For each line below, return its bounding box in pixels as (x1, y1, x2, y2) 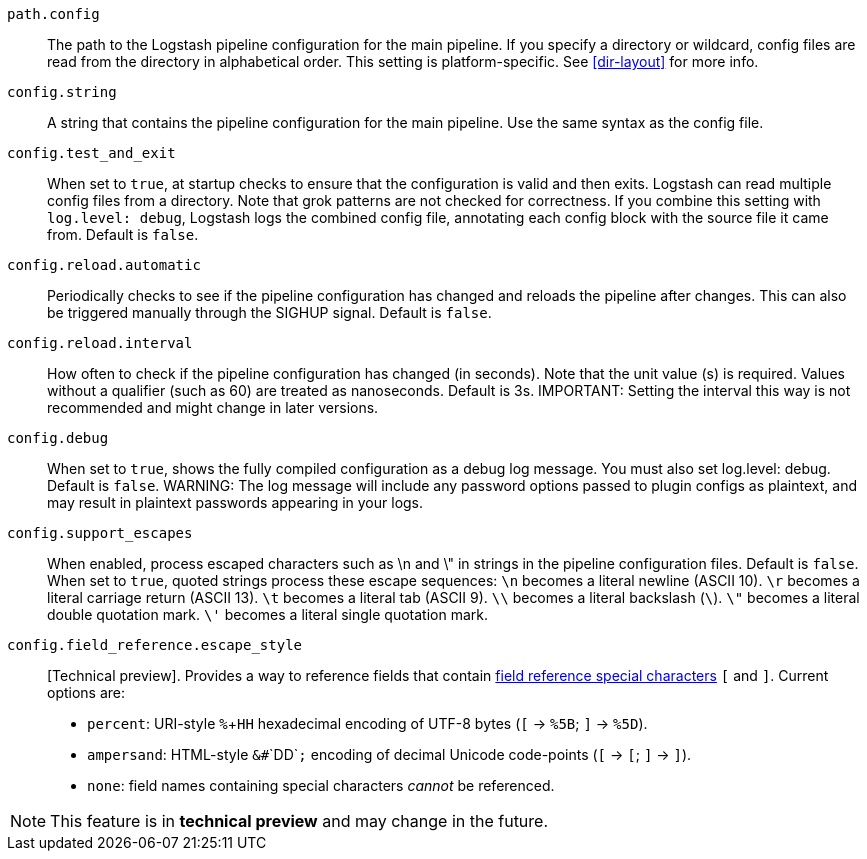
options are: (47, 684, 126, 701)
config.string (7, 84, 117, 100)
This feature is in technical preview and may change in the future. (50, 811, 549, 831)
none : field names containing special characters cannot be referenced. (87, 777, 555, 794)
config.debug (7, 430, 109, 446)
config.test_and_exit (7, 145, 176, 161)
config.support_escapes (7, 525, 193, 541)
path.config (7, 6, 100, 22)
